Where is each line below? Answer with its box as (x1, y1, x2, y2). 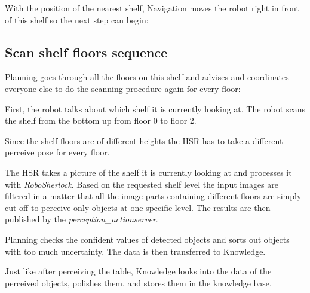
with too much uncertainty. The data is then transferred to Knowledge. (5, 245, 266, 257)
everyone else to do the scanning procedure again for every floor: (5, 82, 241, 94)
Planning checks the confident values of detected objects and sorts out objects (5, 233, 290, 245)
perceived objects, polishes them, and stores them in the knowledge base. (5, 276, 272, 289)
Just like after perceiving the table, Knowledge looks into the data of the (5, 265, 272, 277)
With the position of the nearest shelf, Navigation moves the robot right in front (5, 2, 299, 14)
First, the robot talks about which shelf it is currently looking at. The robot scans (5, 102, 305, 115)
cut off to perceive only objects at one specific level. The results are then (5, 201, 271, 213)
